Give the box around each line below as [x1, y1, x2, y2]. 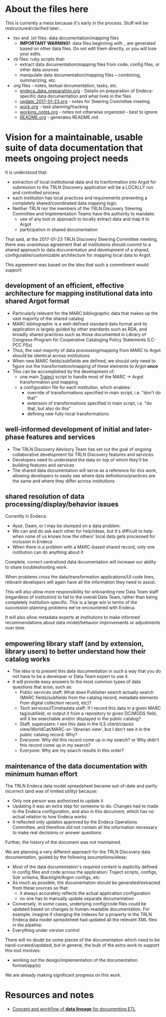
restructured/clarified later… [5, 25, 63, 31]
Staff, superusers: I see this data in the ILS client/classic [19, 721, 134, 727]
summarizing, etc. [19, 77, 57, 83]
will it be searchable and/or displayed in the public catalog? [19, 716, 141, 722]
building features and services [12, 462, 74, 468]
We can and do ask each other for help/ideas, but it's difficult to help [12, 528, 153, 534]
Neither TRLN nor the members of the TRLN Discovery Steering [12, 205, 142, 211]
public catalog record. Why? [19, 732, 78, 738]
